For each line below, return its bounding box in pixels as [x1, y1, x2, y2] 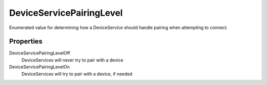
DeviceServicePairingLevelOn [9, 64, 70, 70]
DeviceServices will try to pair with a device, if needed [21, 71, 133, 77]
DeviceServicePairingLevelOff [9, 50, 70, 56]
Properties [9, 37, 43, 46]
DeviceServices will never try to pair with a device [21, 57, 124, 63]
